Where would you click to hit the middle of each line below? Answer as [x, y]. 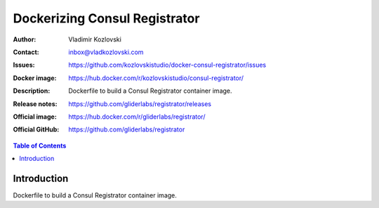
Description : [32, 91]
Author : [25, 39]
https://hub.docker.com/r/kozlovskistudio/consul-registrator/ [156, 78]
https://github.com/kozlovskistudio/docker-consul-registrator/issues [167, 65]
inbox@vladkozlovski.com [106, 52]
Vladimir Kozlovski [95, 39]
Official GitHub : [36, 129]
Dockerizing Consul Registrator [106, 18]
